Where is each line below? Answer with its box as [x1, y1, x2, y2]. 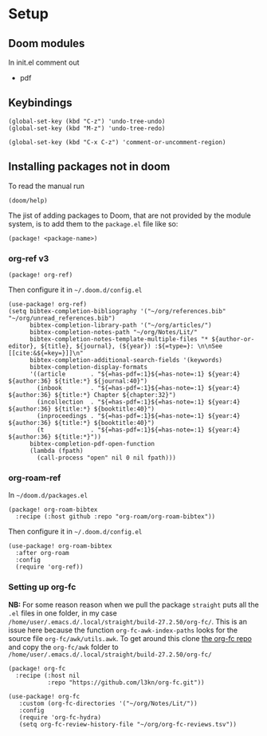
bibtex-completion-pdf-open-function [29, 439, 155, 447]
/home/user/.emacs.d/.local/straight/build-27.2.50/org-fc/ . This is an [8, 616, 247, 626]
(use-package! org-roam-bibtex [8, 542, 112, 550]
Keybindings [8, 96, 73, 110]
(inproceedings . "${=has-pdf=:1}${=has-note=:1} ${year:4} [37, 411, 241, 419]
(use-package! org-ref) [8, 300, 88, 308]
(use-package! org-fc [8, 692, 80, 700]
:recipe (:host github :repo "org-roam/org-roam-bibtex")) [15, 513, 216, 521]
